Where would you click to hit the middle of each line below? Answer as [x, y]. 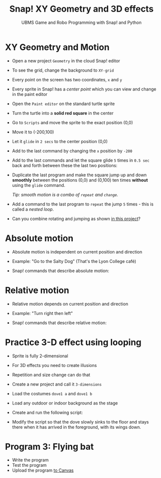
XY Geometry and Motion [57, 47]
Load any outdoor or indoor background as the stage [65, 403]
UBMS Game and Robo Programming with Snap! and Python [81, 22]
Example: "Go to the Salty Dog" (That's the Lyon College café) [74, 261]
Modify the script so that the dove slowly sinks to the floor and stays [80, 422]
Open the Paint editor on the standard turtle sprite [63, 104]
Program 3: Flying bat [49, 447]
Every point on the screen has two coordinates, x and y [67, 79]
